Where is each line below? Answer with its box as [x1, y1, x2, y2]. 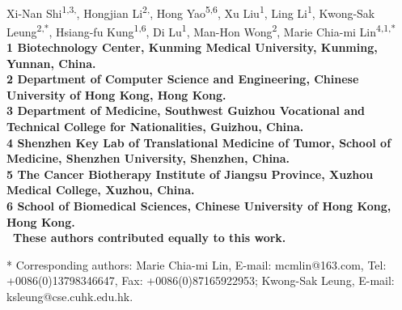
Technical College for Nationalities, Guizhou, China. [6, 118, 304, 135]
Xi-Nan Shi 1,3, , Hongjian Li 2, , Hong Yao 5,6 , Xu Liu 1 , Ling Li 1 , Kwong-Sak [6, 2, 375, 21]
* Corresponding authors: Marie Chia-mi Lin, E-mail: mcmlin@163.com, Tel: [6, 256, 387, 273]
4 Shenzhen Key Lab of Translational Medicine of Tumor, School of [6, 134, 391, 151]
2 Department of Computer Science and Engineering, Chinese [6, 70, 359, 87]
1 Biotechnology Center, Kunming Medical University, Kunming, [6, 39, 378, 56]
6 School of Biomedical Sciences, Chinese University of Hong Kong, [6, 197, 391, 214]
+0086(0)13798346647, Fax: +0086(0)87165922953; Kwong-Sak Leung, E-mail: [6, 272, 395, 289]
